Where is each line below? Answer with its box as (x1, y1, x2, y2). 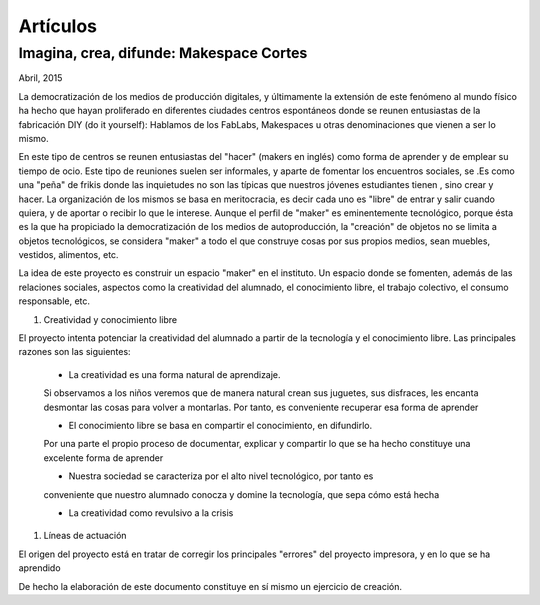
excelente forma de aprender (43, 451, 164, 464)
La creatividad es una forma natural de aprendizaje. (68, 368, 281, 380)
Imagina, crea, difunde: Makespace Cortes (18, 44, 308, 62)
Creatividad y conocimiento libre (43, 313, 178, 325)
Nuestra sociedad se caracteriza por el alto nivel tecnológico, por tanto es (68, 470, 374, 482)
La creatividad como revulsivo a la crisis (68, 506, 234, 519)
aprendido (18, 562, 61, 574)
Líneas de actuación (43, 530, 127, 542)
